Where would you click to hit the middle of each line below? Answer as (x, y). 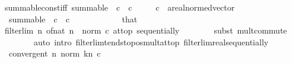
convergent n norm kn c (55, 53)
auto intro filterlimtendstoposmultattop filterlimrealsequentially (151, 42)
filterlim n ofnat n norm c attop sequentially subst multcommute (146, 30)
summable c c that (73, 19)
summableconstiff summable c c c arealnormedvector (120, 7)
